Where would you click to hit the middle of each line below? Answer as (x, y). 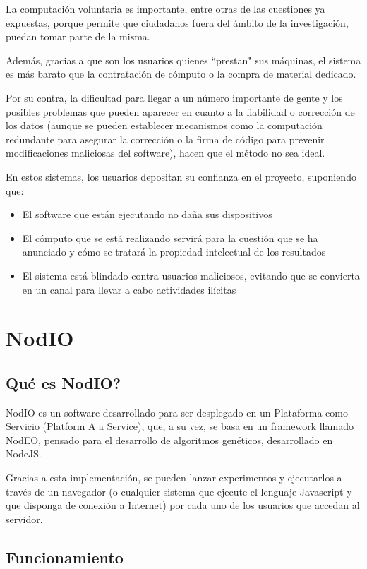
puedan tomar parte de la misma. (78, 36)
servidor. (24, 519)
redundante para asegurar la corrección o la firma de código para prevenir (165, 139)
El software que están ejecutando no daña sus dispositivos (147, 214)
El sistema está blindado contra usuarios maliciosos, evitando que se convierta (191, 275)
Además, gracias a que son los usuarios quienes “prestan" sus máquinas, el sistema (183, 60)
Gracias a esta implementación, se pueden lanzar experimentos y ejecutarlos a (174, 478)
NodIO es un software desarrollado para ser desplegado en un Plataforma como (177, 412)
